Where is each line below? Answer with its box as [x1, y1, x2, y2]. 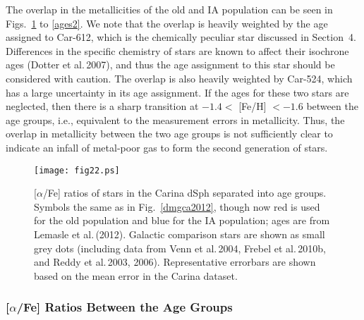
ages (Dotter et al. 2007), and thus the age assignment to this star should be [6, 57, 335, 72]
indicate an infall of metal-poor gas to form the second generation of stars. [6, 140, 328, 154]
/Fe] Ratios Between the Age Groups [16, 298, 233, 316]
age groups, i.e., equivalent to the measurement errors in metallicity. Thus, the [6, 112, 345, 127]
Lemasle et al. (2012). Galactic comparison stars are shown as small [34, 226, 325, 241]
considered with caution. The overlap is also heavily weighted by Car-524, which [6, 70, 353, 85]
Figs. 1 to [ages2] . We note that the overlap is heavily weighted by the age [6, 16, 328, 30]
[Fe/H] [238, 99, 267, 113]
